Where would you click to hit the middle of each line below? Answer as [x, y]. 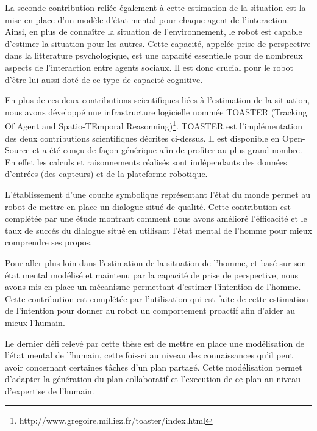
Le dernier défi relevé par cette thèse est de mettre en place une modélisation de [155, 343]
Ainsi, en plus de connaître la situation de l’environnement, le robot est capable [154, 31]
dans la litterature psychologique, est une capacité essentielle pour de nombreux [154, 55]
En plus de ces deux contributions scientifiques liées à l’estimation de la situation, [158, 100]
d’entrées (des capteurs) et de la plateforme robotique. [106, 174]
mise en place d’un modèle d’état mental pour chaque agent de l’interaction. [147, 19]
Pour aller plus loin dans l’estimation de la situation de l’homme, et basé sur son [156, 262]
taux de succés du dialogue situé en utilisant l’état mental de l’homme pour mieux [158, 230]
